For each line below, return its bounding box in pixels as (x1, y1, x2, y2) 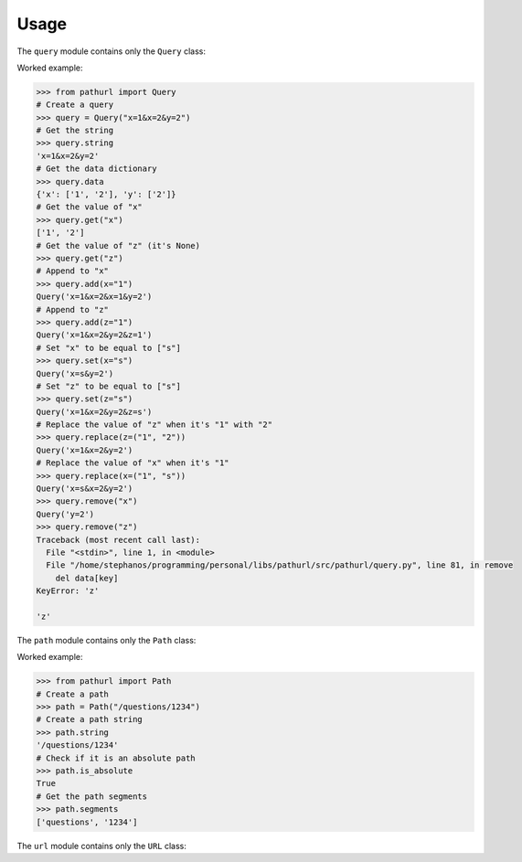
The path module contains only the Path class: (16, 634, 197, 645)
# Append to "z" (36, 304, 110, 314)
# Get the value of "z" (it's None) (36, 240, 201, 250)
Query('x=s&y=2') (36, 368, 114, 378)
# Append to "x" (36, 266, 110, 276)
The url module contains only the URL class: (16, 840, 187, 851)
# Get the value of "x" (36, 202, 144, 212)
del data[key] (55, 572, 119, 583)
